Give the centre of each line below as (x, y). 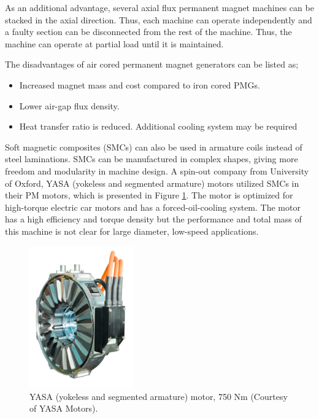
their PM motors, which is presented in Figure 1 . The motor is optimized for (149, 195)
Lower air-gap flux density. (69, 105)
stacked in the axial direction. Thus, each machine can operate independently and (159, 19)
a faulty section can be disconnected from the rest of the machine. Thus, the (148, 32)
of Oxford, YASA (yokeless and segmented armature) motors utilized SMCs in (152, 183)
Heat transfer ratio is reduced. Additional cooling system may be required (158, 126)
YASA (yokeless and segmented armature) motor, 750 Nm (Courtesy (159, 396)
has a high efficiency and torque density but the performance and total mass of (153, 219)
